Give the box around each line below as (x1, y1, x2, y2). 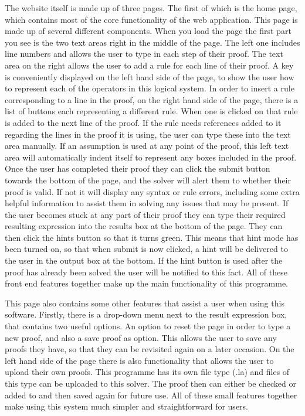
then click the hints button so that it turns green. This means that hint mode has (5, 231, 299, 243)
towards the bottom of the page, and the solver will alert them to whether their (5, 173, 291, 186)
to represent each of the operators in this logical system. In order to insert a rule (5, 82, 294, 94)
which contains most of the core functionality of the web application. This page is (5, 13, 298, 25)
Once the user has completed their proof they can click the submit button (5, 162, 270, 175)
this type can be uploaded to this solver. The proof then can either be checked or (5, 377, 296, 389)
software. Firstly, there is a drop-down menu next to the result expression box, (5, 308, 287, 320)
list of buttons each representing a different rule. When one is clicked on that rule (5, 105, 298, 117)
